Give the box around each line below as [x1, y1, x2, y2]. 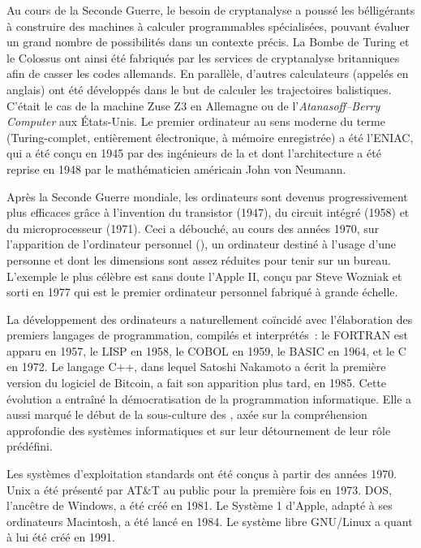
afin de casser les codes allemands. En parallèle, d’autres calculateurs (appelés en [6, 65, 409, 82]
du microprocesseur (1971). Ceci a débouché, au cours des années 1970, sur [6, 219, 380, 236]
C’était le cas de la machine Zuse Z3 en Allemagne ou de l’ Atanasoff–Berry [6, 97, 380, 114]
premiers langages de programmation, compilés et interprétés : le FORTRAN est [6, 326, 409, 343]
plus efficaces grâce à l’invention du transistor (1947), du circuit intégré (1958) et [6, 204, 410, 221]
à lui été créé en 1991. [6, 529, 115, 546]
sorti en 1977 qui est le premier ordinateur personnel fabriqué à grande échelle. [6, 283, 398, 300]
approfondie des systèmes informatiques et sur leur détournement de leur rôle [6, 421, 391, 438]
